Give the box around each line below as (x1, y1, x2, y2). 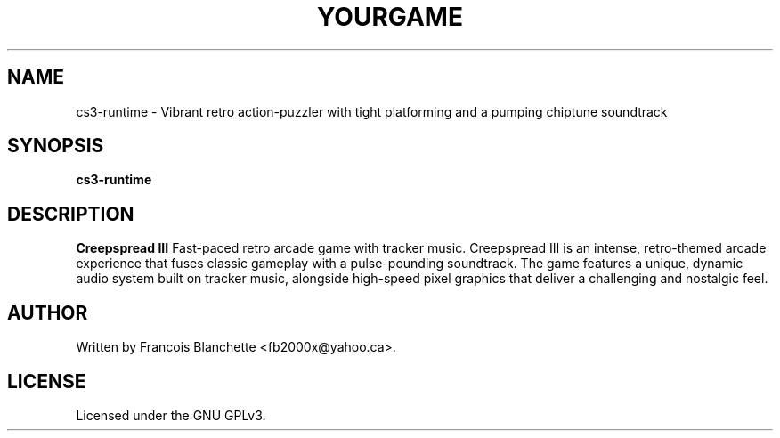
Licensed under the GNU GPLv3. (76, 407, 266, 423)
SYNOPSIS (7, 134, 104, 158)
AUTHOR (7, 301, 88, 324)
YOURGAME (317, 2, 463, 32)
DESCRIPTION (7, 202, 134, 225)
